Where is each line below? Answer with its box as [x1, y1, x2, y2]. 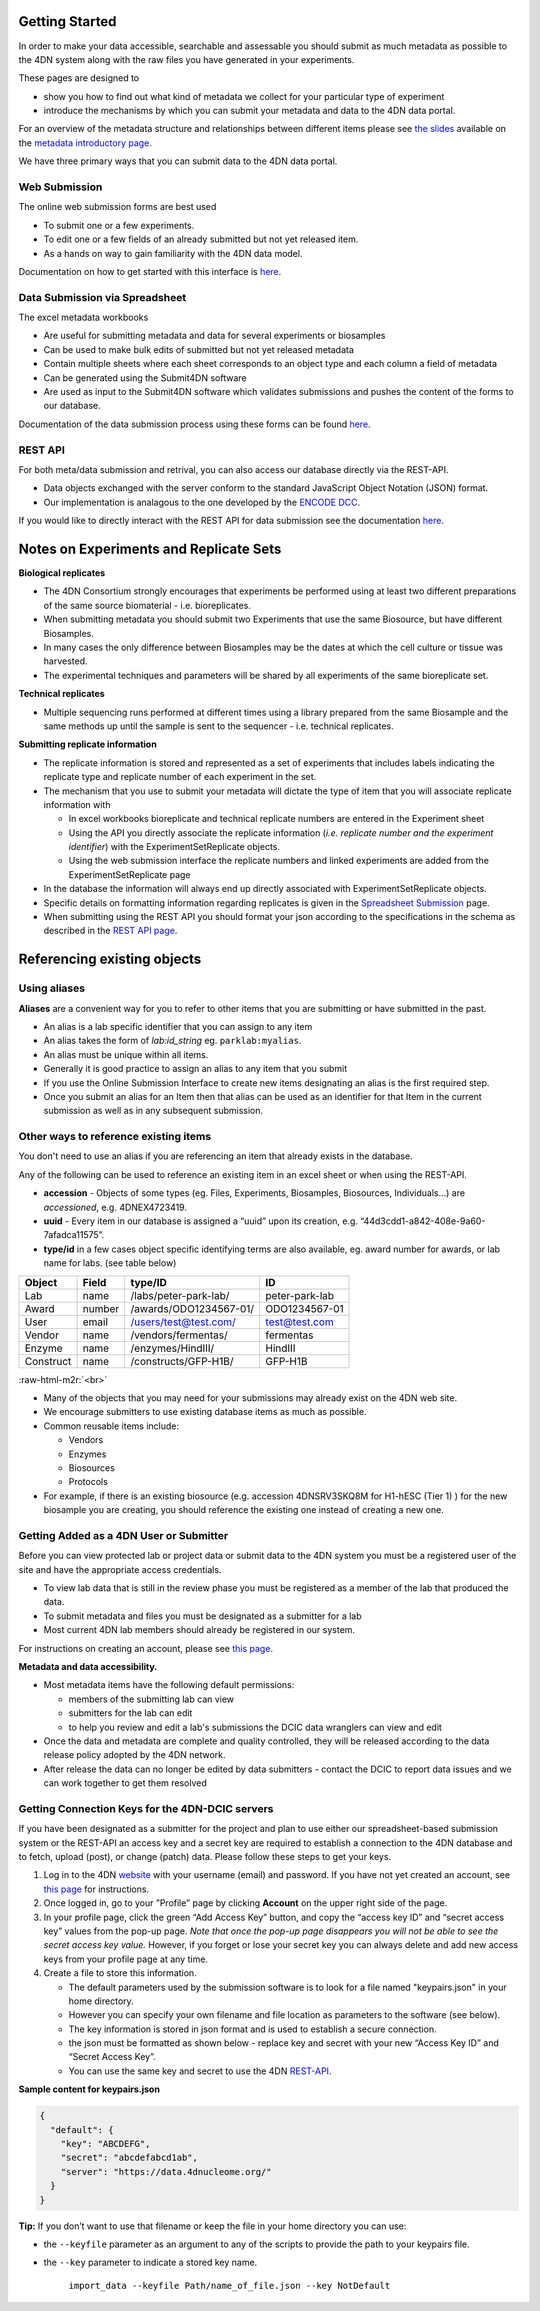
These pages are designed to [18, 72, 140, 84]
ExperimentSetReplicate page [68, 868, 191, 880]
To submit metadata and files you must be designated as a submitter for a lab [43, 1610, 362, 1622]
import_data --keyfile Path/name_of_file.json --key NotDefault [68, 2280, 391, 2291]
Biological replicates [18, 567, 106, 579]
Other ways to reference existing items [18, 1130, 212, 1144]
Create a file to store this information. [43, 1967, 197, 1979]
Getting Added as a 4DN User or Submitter [18, 1528, 229, 1542]
